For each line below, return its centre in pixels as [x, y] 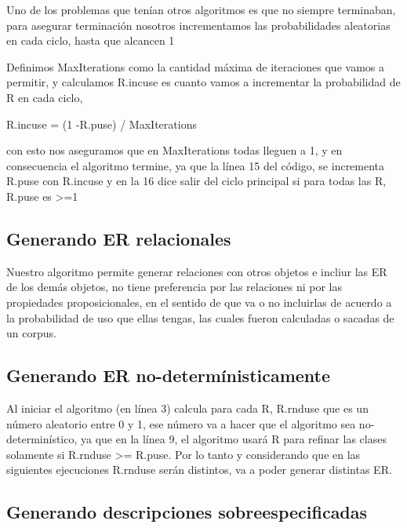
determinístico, [42, 439]
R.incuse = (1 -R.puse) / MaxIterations [102, 124]
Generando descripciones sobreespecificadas [187, 512]
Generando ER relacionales [119, 238]
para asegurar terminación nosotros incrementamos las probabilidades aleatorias [198, 25]
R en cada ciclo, [45, 97]
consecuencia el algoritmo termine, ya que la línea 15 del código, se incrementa [196, 165]
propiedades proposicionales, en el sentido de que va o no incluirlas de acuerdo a [199, 302]
